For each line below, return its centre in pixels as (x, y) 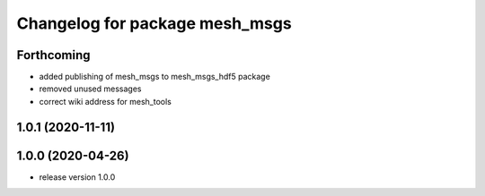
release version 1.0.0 (77, 177)
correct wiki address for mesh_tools (106, 101)
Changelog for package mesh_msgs (154, 23)
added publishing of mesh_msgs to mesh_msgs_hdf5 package (155, 77)
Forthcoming (53, 55)
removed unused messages (90, 89)
